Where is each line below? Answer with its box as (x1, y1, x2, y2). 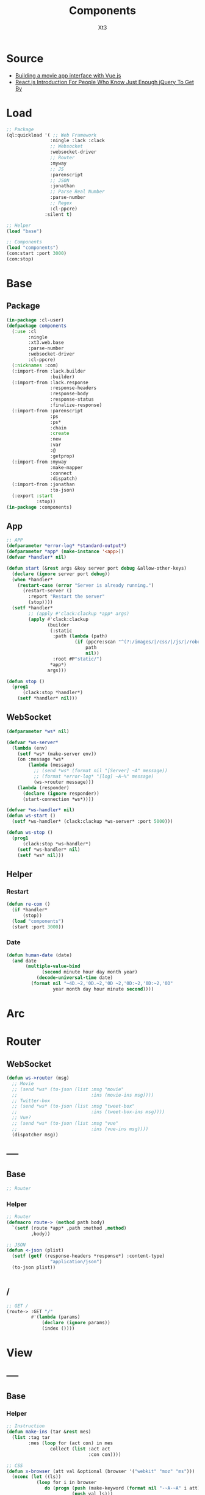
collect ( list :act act (49, 1446, 111, 1452)
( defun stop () (6, 678, 45, 684)
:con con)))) (88, 1451, 121, 1458)
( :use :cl (12, 328, 37, 334)
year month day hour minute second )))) (52, 986, 154, 992)
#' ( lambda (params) (31, 1314, 81, 1321)
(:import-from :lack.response (12, 379, 88, 385)
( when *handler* (12, 576, 53, 583)
